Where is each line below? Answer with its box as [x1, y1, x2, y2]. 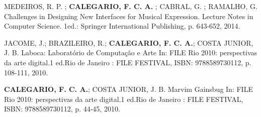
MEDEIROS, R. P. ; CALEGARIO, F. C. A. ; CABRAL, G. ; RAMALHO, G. [4, 1, 257, 11]
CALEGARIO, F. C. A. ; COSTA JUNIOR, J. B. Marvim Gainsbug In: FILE [4, 84, 253, 94]
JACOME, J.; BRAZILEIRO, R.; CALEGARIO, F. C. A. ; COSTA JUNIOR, [4, 37, 253, 48]
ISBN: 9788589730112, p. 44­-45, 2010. [4, 103, 120, 114]
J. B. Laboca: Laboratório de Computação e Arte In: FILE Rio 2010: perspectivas [4, 47, 257, 58]
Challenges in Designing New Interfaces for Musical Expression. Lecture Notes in [4, 11, 253, 21]
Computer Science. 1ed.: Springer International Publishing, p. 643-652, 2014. [4, 21, 240, 31]
